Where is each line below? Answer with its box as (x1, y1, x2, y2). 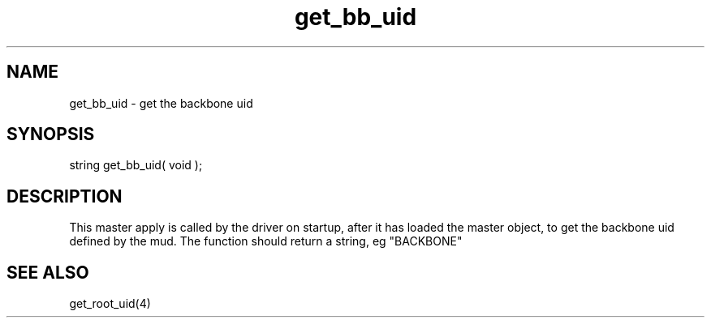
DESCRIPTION (6, 185, 123, 207)
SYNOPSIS (6, 124, 95, 145)
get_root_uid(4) (69, 296, 151, 311)
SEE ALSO (6, 262, 89, 283)
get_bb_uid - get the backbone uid (69, 96, 253, 110)
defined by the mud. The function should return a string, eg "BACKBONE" (69, 234, 463, 249)
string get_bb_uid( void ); (69, 158, 203, 173)
